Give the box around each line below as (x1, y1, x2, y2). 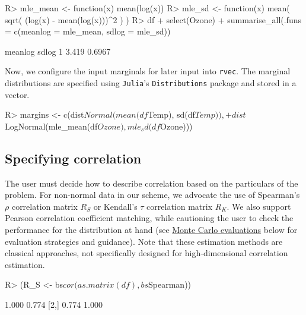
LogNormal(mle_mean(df (5, 119, 98, 132)
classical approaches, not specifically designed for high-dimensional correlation (5, 247, 288, 259)
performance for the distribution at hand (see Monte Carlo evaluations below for (5, 223, 298, 236)
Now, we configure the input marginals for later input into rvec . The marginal (5, 65, 291, 77)
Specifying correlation (5, 149, 142, 167)
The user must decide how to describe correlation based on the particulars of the (5, 177, 298, 189)
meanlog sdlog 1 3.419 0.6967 (5, 45, 111, 57)
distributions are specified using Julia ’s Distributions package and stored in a (5, 77, 297, 89)
